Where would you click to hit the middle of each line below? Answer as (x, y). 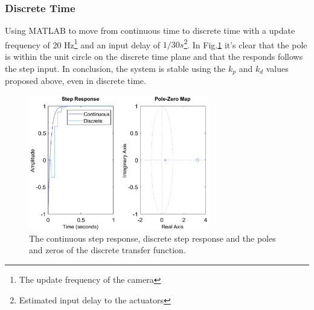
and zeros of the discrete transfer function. (107, 250)
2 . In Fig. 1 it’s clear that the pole (245, 44)
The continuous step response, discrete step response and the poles (152, 238)
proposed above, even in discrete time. (75, 81)
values (277, 68)
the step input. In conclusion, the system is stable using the (115, 68)
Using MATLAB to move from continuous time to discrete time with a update (150, 31)
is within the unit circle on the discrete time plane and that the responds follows (154, 57)
